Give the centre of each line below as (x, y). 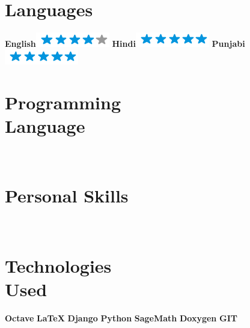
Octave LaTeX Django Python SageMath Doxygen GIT (121, 318)
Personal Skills (67, 196)
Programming (63, 102)
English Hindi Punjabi (125, 44)
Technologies (58, 266)
